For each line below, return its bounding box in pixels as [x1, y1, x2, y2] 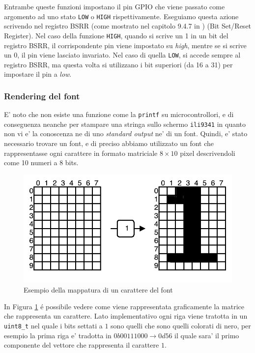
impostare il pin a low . [4, 69, 72, 79]
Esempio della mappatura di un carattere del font [24, 285, 173, 295]
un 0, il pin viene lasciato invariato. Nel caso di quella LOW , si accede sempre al [4, 50, 241, 60]
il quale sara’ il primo [174, 330, 239, 340]
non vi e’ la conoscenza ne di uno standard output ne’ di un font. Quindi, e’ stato [4, 128, 248, 139]
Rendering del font [4, 89, 80, 102]
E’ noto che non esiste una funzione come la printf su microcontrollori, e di [4, 109, 234, 119]
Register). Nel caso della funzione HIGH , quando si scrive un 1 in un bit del [4, 30, 228, 40]
